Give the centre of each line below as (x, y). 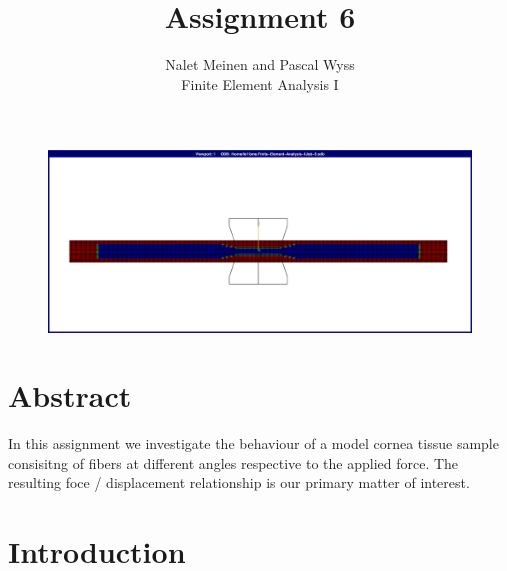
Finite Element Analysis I (260, 83)
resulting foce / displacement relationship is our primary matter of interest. (239, 482)
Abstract (70, 395)
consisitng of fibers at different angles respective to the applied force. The (233, 462)
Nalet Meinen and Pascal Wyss (260, 64)
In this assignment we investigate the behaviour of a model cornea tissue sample (253, 443)
